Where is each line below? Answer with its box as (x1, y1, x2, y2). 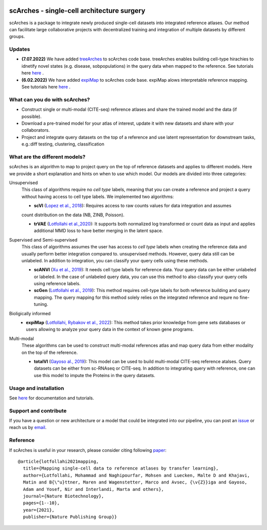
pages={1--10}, (23, 500, 60, 506)
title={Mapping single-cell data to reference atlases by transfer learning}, (23, 466, 219, 471)
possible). (21, 113, 42, 119)
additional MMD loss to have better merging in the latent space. (34, 228, 163, 234)
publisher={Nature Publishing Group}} (23, 514, 117, 520)
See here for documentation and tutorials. (9, 395, 94, 401)
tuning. (34, 301, 48, 307)
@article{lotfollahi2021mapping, (18, 458, 99, 464)
